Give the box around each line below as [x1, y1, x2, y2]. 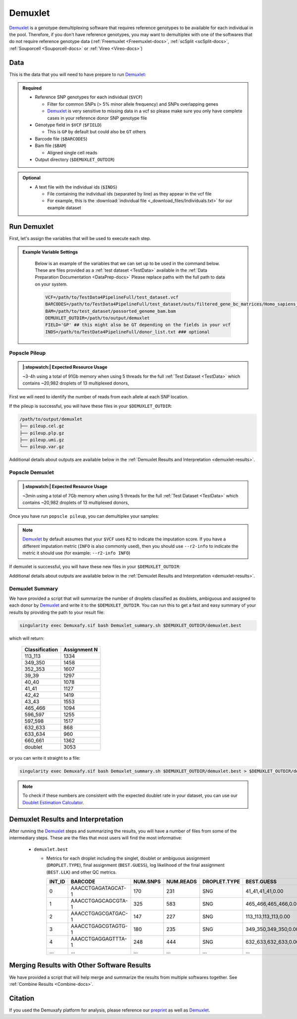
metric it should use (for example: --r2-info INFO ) [22, 550, 131, 556]
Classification [24, 646, 58, 653]
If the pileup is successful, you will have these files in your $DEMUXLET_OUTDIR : [9, 403, 172, 409]
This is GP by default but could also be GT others [47, 129, 146, 135]
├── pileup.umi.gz [19, 437, 64, 442]
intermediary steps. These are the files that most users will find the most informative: [9, 835, 183, 841]
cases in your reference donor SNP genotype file [47, 115, 147, 121]
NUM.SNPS [133, 878, 161, 885]
